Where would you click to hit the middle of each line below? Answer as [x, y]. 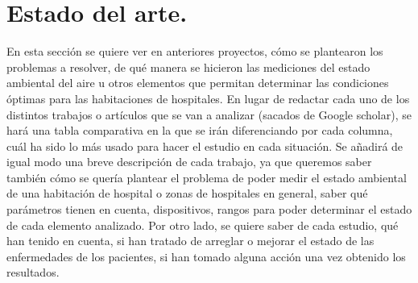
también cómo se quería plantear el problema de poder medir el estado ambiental [207, 177]
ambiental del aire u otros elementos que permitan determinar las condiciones [198, 83]
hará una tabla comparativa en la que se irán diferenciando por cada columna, [200, 130]
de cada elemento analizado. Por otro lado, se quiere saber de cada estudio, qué [203, 225]
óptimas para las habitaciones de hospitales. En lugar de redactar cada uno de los [208, 98]
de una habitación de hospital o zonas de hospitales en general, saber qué [187, 193]
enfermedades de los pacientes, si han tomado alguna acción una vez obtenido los [206, 256]
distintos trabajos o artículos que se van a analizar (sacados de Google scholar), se [209, 114]
